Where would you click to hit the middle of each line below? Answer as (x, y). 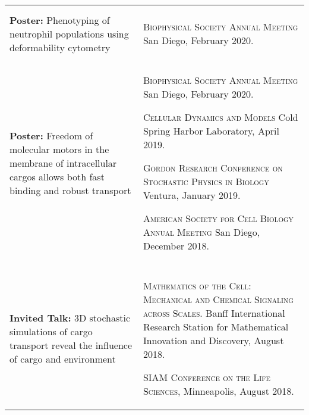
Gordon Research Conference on (213, 168)
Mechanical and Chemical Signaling (218, 299)
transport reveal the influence (71, 345)
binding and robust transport (70, 190)
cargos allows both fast (57, 177)
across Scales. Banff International (214, 313)
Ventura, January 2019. (192, 195)
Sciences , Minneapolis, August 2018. (218, 391)
